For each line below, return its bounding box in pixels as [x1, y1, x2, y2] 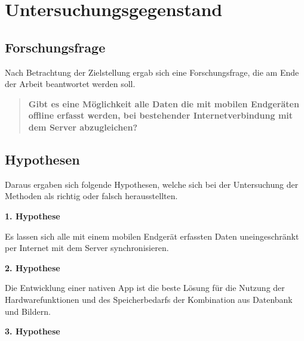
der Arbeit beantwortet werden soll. [5, 77, 136, 90]
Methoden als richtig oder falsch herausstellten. [5, 190, 178, 202]
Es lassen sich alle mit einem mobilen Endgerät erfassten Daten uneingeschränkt [5, 230, 299, 242]
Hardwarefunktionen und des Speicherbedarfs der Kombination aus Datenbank [5, 293, 293, 305]
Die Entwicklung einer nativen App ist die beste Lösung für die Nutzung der [5, 281, 285, 294]
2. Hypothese [5, 261, 60, 274]
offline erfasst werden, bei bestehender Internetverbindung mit [28, 109, 293, 122]
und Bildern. [5, 305, 51, 317]
